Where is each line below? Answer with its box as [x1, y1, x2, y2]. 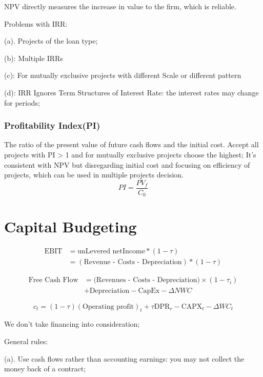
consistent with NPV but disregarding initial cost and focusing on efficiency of [4, 159, 250, 170]
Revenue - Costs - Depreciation [84, 259, 182, 266]
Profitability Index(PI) [4, 119, 100, 132]
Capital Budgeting [4, 216, 137, 237]
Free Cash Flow [28, 276, 78, 284]
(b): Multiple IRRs [4, 52, 63, 63]
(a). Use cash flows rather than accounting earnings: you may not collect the [4, 353, 245, 364]
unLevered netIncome [77, 248, 145, 255]
